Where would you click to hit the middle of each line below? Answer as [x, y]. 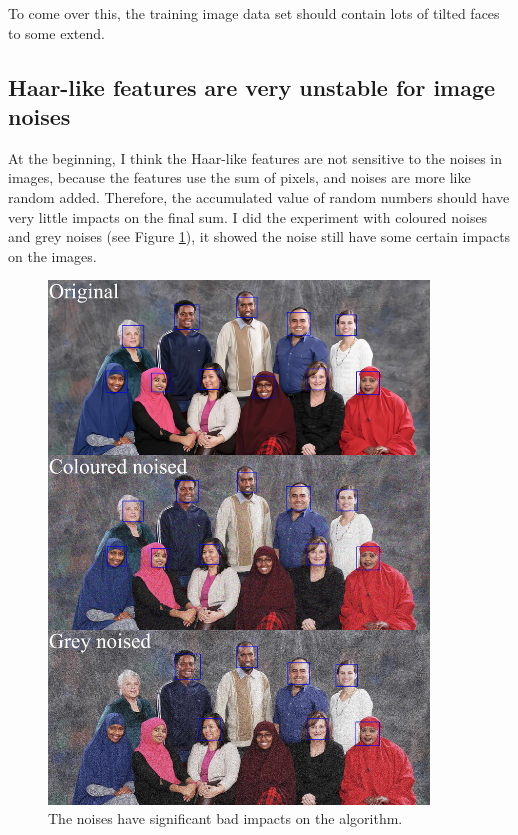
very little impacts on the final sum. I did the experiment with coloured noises [248, 216]
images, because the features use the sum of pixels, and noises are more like [239, 177]
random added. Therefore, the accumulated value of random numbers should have [259, 196]
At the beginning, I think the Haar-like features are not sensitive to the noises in [255, 157]
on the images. [52, 255]
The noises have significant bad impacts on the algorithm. [225, 818]
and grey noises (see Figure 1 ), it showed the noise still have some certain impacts [259, 236]
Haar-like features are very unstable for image [252, 86]
